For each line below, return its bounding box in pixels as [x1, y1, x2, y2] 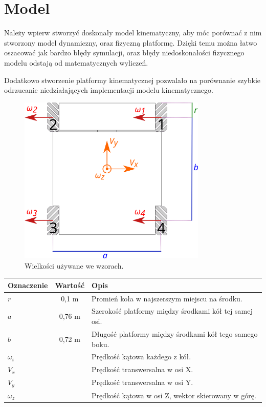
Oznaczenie [8, 279, 48, 290]
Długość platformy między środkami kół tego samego [92, 328, 258, 339]
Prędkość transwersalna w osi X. [92, 364, 193, 375]
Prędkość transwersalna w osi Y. [92, 377, 193, 388]
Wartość [55, 279, 85, 290]
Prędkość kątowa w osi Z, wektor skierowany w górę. [92, 390, 256, 400]
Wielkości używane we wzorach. [25, 260, 124, 271]
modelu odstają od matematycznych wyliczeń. [4, 57, 148, 68]
